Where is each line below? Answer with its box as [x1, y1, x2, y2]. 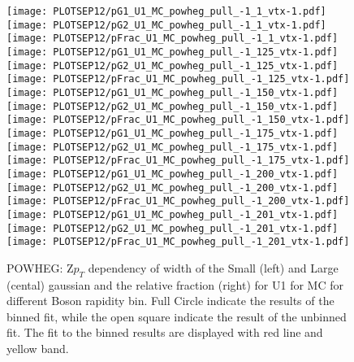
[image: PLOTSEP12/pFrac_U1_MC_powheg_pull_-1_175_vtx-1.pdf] [6, 155, 350, 167]
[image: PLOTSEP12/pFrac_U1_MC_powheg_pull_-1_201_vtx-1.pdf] [6, 236, 350, 248]
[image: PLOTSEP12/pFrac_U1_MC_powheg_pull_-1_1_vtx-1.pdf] [6, 33, 339, 45]
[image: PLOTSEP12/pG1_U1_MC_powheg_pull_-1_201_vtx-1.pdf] [6, 208, 339, 220]
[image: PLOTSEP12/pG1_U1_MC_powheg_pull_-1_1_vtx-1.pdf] [6, 6, 326, 17]
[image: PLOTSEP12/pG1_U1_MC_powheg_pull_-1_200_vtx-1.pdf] [6, 168, 339, 180]
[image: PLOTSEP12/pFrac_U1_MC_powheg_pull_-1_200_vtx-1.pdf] [6, 195, 350, 207]
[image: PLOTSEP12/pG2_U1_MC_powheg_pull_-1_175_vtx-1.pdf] [6, 141, 339, 153]
